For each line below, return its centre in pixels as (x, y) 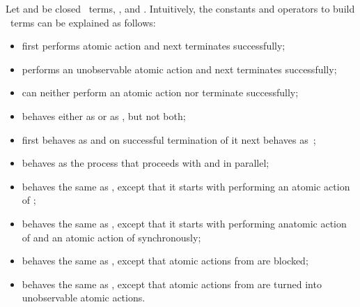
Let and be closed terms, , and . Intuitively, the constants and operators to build (180, 8)
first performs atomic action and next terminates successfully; (154, 46)
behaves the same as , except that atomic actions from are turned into (172, 284)
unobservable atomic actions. (84, 298)
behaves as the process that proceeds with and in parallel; (146, 163)
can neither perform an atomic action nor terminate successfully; (160, 92)
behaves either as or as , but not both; (104, 115)
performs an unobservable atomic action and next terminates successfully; (179, 69)
